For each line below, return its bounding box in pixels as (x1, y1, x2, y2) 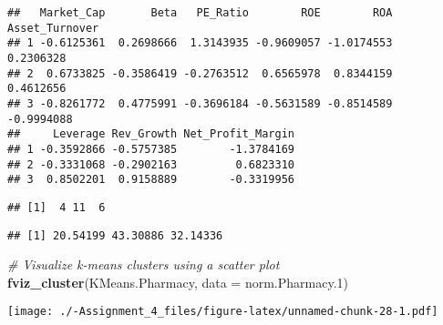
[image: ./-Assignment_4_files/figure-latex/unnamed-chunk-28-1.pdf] (7, 305, 438, 319)
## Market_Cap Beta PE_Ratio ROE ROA (7, 6, 393, 19)
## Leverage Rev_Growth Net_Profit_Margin (7, 127, 294, 141)
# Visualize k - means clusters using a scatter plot (7, 255, 280, 274)
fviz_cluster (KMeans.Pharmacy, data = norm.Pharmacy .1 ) (7, 272, 349, 291)
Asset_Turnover (7, 21, 99, 35)
